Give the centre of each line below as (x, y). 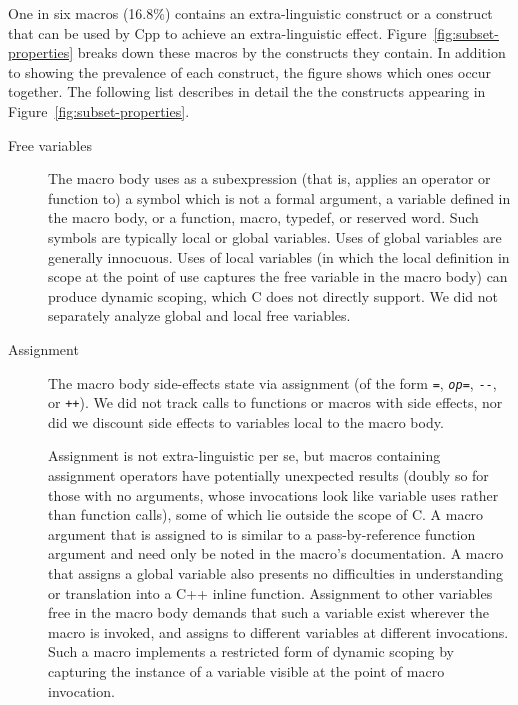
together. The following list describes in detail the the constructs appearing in (247, 91)
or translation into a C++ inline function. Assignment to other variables (270, 592)
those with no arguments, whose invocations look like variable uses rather (273, 494)
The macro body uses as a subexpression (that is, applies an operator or (269, 178)
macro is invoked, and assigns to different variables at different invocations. (278, 631)
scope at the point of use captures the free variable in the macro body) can (278, 276)
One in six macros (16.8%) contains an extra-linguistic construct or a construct (250, 13)
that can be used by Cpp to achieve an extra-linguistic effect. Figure (217, 32)
